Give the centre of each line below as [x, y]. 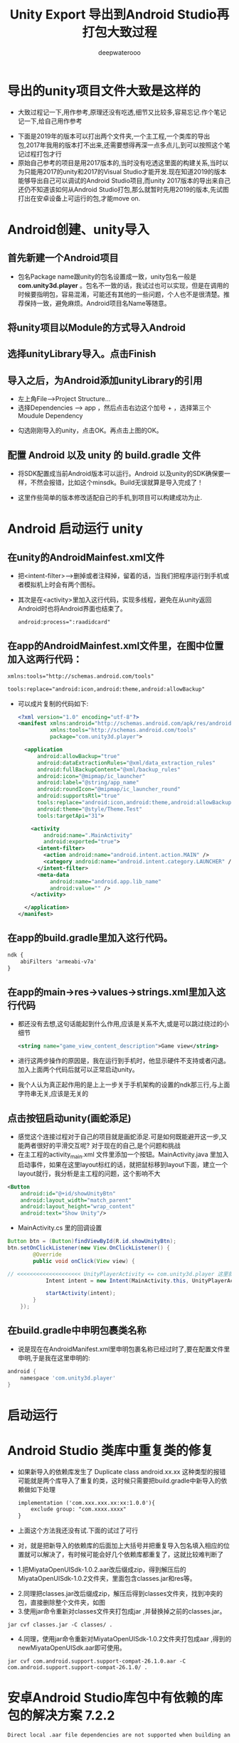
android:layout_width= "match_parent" [76, 1200]
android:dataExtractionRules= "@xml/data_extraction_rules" [126, 763]
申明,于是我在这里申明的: [54, 1358]
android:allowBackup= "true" [78, 756]
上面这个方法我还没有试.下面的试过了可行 [78, 1530]
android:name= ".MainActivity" [88, 835]
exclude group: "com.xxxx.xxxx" [79, 1509]
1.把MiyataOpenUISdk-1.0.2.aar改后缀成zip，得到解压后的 [102, 1569]
